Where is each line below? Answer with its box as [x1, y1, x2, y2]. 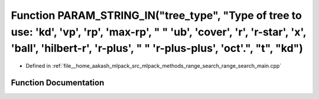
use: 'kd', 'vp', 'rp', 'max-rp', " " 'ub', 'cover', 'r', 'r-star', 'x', [11, 25, 307, 38]
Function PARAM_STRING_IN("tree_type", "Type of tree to [11, 9, 302, 22]
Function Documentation [11, 77, 105, 88]
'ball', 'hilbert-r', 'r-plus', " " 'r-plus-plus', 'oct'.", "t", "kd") [11, 42, 304, 55]
